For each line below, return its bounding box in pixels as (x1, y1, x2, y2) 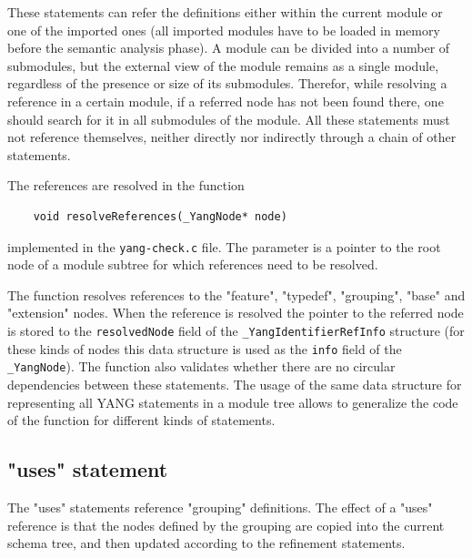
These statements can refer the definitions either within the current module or (7, 3, 443, 21)
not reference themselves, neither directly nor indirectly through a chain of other (7, 127, 457, 147)
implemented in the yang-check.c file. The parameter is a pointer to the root (7, 237, 441, 256)
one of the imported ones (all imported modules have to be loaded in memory (7, 20, 440, 39)
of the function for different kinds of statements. (7, 411, 276, 430)
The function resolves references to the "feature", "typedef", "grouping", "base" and (7, 285, 466, 304)
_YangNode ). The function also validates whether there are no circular (7, 357, 396, 376)
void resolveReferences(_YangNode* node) (33, 209, 287, 223)
